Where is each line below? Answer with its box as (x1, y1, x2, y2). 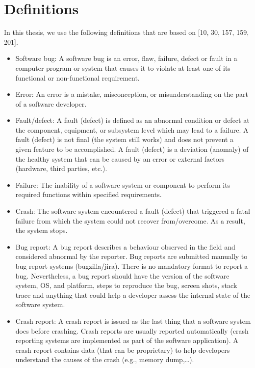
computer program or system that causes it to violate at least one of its (15, 62, 230, 73)
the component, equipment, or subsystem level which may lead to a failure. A (15, 124, 249, 135)
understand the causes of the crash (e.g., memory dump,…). (15, 354, 194, 365)
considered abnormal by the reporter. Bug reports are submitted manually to (15, 251, 248, 261)
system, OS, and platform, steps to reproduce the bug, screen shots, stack (15, 280, 237, 290)
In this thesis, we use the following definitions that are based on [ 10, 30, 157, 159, (4, 27, 249, 37)
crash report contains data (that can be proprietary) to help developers (15, 344, 230, 355)
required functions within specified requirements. (15, 189, 162, 199)
